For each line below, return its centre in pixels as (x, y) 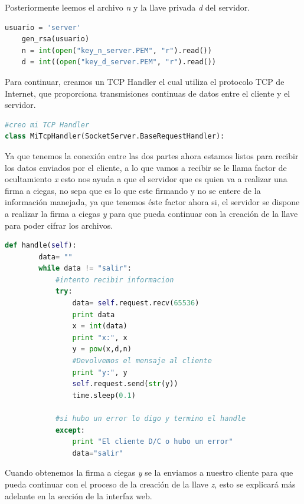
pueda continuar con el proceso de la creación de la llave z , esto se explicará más (150, 484)
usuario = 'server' (43, 27)
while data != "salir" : (85, 269)
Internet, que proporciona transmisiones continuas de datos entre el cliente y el (148, 93)
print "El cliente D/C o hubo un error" (153, 442)
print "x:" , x (100, 337)
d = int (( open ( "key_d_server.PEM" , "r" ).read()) (119, 62)
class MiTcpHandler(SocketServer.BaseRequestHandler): (115, 136)
